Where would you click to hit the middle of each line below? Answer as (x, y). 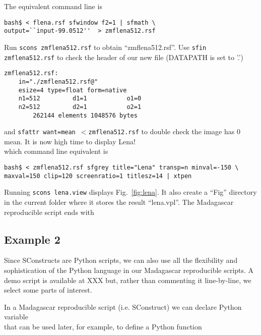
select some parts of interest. (48, 290)
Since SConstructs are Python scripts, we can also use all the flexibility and (121, 260)
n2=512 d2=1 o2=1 (80, 107)
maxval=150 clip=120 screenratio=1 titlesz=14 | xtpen (98, 176)
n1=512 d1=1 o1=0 (80, 99)
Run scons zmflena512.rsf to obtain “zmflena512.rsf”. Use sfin (105, 47)
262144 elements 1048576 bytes (85, 115)
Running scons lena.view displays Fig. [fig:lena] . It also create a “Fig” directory (130, 192)
